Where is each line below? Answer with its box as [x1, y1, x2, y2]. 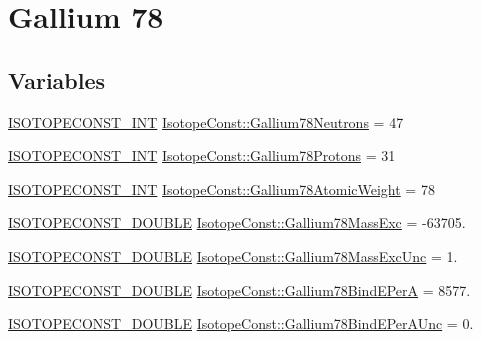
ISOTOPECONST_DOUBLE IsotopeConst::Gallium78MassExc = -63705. [8, 212, 466, 233]
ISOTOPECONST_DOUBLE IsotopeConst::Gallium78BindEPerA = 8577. [8, 279, 471, 300]
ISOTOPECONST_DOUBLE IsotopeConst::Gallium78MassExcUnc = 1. [8, 245, 458, 266]
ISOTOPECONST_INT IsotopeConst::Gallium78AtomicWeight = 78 [8, 178, 435, 199]
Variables [8, 64, 106, 95]
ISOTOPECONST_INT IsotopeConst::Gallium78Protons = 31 [8, 145, 396, 166]
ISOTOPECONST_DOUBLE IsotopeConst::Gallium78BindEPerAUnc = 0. [8, 313, 474, 334]
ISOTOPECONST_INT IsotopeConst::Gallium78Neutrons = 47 [8, 111, 404, 132]
